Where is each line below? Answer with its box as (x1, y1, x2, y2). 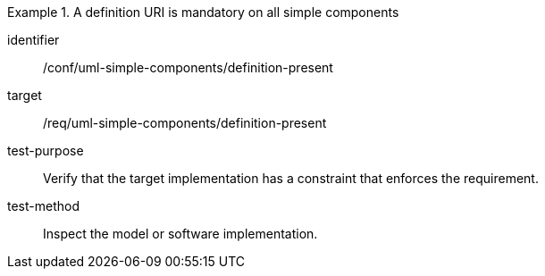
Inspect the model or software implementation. (43, 226, 318, 241)
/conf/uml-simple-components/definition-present (43, 60, 333, 75)
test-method (7, 198, 80, 213)
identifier (7, 32, 60, 47)
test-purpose (7, 143, 84, 158)
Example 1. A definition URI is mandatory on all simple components (7, 4, 399, 20)
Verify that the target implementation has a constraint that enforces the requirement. (43, 171, 539, 186)
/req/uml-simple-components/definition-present (43, 115, 327, 130)
